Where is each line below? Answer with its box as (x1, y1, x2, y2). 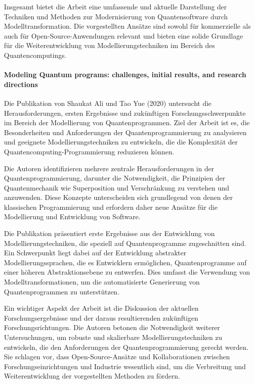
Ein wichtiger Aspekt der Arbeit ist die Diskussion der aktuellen (4, 303, 199, 313)
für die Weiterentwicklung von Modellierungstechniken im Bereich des (4, 40, 215, 50)
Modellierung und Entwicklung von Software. (4, 211, 141, 222)
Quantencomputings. (4, 49, 67, 60)
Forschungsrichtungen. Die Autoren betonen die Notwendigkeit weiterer (4, 322, 220, 333)
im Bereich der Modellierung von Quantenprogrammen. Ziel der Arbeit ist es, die (4, 117, 250, 128)
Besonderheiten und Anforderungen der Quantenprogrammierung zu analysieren (4, 127, 247, 137)
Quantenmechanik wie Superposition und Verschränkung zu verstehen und (4, 182, 229, 192)
